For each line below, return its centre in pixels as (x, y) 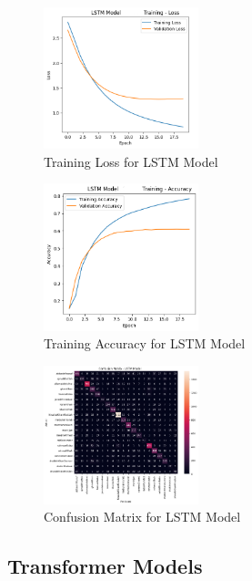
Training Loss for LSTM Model (131, 161)
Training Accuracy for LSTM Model (145, 343)
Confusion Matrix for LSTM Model (142, 517)
